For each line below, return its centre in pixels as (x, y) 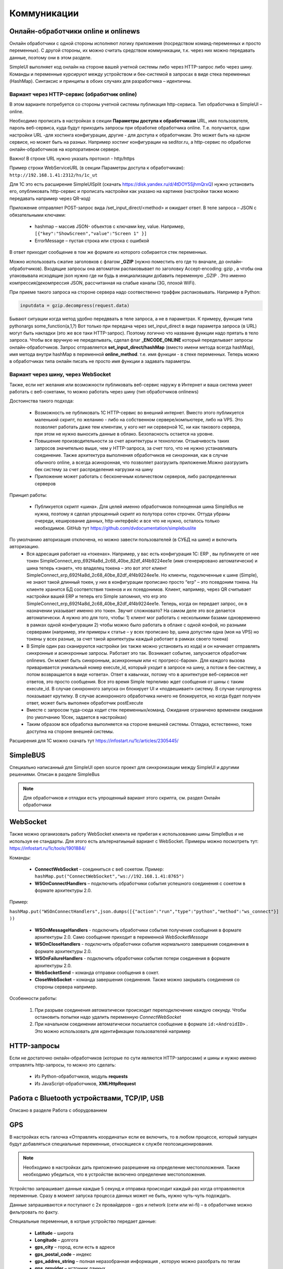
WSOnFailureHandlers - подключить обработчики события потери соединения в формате (132, 958)
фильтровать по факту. (34, 1212)
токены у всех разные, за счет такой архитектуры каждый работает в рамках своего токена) (128, 639)
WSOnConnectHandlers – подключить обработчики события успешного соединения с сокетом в (140, 883)
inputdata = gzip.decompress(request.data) (75, 306)
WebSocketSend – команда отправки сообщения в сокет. (97, 973)
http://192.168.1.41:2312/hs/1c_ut (54, 175)
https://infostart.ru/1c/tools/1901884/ (48, 848)
